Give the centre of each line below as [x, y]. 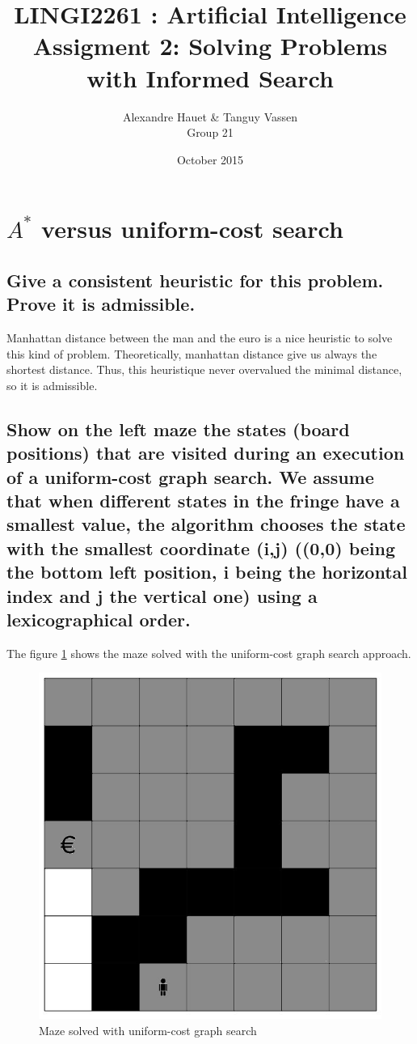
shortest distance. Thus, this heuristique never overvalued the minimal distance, [204, 369]
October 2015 [210, 159]
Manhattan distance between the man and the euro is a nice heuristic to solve [200, 338]
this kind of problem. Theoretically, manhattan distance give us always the [192, 353]
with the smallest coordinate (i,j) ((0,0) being [201, 547]
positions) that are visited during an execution [206, 453]
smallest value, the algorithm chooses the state [206, 524]
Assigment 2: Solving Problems [210, 46]
